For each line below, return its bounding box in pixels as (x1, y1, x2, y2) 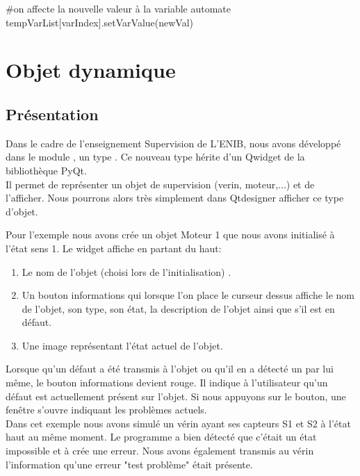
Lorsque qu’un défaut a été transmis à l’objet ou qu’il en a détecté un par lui (6, 361, 334, 376)
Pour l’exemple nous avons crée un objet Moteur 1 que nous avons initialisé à (6, 227, 335, 242)
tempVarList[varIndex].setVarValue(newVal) (6, 15, 194, 29)
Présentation (6, 103, 99, 124)
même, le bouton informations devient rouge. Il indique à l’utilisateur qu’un (6, 375, 328, 390)
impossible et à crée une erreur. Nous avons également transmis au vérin (6, 443, 314, 458)
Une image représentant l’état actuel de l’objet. (22, 338, 223, 352)
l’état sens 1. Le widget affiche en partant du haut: (6, 240, 222, 255)
